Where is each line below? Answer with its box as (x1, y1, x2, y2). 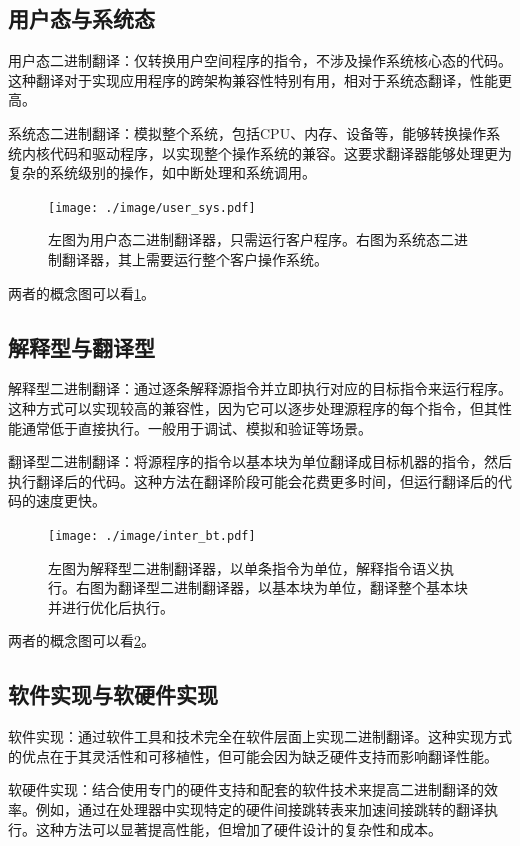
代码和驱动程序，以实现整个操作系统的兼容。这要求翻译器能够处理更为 (49, 142, 512, 163)
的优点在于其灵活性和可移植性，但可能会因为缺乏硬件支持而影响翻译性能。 (8, 745, 498, 766)
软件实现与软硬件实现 (8, 679, 218, 710)
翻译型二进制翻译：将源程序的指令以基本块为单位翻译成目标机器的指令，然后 (8, 451, 512, 472)
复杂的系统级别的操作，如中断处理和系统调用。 (8, 162, 316, 183)
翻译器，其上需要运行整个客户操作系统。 (61, 249, 328, 270)
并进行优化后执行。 (48, 596, 174, 617)
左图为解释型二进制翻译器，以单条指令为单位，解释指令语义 (48, 557, 440, 578)
